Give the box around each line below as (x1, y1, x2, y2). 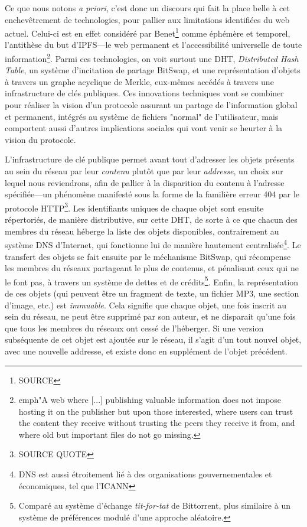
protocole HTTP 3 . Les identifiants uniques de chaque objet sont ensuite (5, 200, 264, 214)
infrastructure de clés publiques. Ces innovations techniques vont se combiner (5, 87, 284, 99)
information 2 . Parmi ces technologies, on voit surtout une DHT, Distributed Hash (5, 51, 299, 64)
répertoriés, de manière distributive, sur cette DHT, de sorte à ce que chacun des (5, 213, 298, 226)
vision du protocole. (5, 133, 76, 145)
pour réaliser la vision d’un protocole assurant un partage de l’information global (5, 99, 298, 111)
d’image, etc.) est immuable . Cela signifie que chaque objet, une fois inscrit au (5, 298, 287, 311)
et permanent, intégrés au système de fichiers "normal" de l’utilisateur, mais (5, 110, 279, 122)
